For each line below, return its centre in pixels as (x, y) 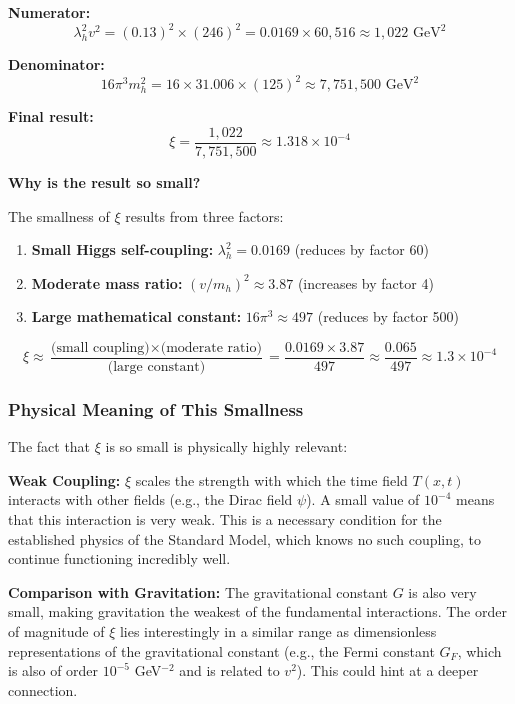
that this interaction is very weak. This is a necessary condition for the (225, 519)
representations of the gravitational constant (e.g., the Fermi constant (221, 650)
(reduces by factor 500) (388, 316)
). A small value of (363, 499)
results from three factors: (204, 215)
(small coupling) (100, 347)
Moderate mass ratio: (107, 282)
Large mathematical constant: (136, 316)
